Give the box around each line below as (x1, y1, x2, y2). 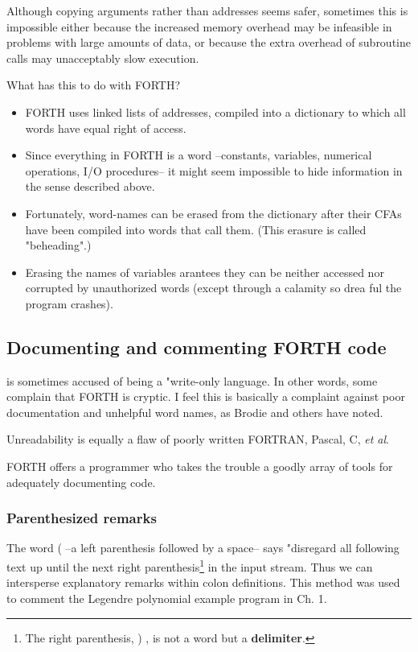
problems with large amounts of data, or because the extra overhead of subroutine (6, 34, 411, 51)
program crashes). (25, 295, 113, 312)
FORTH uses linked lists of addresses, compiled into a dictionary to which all (25, 103, 406, 120)
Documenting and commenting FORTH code (6, 334, 387, 359)
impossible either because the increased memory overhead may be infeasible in (6, 18, 392, 35)
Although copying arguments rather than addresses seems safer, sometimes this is (6, 2, 408, 19)
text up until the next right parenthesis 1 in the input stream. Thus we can (6, 556, 373, 575)
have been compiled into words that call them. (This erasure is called (25, 221, 367, 237)
